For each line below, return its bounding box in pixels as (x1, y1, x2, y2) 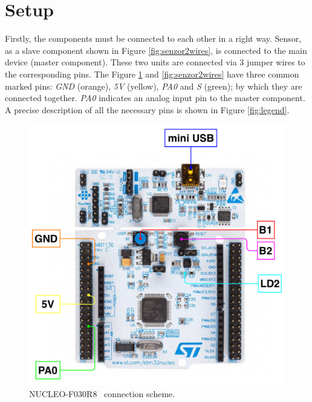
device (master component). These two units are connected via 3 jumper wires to (5, 56, 305, 68)
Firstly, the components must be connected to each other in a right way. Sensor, (5, 32, 302, 45)
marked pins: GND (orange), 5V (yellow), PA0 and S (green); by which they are (5, 79, 302, 92)
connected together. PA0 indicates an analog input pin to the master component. (5, 91, 305, 104)
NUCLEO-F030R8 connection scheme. (29, 387, 175, 400)
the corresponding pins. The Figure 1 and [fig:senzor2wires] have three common (5, 67, 299, 80)
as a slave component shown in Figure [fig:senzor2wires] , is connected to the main (5, 44, 307, 56)
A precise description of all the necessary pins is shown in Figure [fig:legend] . (5, 103, 290, 116)
